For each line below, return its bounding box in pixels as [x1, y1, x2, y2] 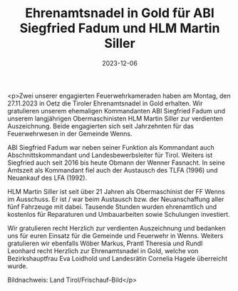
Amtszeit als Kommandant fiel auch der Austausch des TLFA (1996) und [7, 165, 218, 174]
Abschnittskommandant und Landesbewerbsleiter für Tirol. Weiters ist [7, 150, 212, 159]
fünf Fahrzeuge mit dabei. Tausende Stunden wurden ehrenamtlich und [7, 202, 217, 211]
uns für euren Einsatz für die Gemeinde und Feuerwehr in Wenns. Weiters [7, 231, 224, 240]
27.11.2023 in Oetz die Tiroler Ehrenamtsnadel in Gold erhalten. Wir [7, 98, 203, 108]
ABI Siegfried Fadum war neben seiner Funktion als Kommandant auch [7, 143, 215, 151]
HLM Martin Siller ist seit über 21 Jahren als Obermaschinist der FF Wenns [7, 187, 226, 195]
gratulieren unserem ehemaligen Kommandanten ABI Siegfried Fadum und [7, 106, 226, 115]
